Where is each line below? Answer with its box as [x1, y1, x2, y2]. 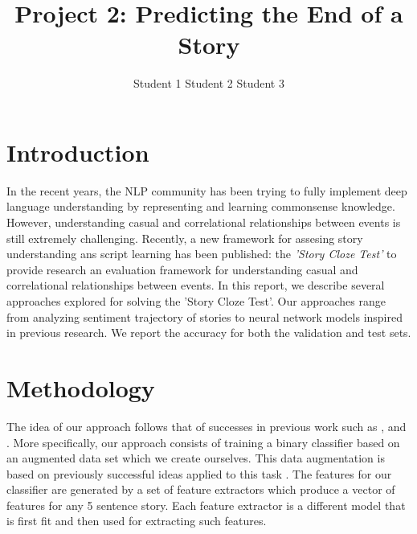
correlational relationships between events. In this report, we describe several [6, 277, 385, 294]
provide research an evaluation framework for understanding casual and [6, 261, 358, 277]
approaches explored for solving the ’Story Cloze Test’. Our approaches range [6, 293, 386, 309]
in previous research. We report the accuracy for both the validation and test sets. [6, 324, 411, 341]
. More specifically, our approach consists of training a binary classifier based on [6, 433, 400, 450]
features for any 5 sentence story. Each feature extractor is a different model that [6, 496, 406, 513]
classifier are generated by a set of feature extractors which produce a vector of [6, 481, 395, 498]
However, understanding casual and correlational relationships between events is [6, 214, 401, 231]
